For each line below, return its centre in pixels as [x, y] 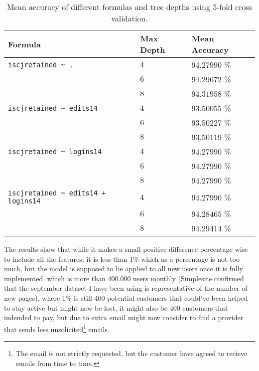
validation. [129, 18]
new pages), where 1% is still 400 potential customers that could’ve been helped [126, 297]
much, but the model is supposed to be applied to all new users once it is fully [124, 269]
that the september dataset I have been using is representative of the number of [126, 288]
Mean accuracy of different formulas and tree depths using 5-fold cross [129, 7]
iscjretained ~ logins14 [55, 151]
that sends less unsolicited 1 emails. [57, 328]
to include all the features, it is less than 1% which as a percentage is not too [122, 259]
